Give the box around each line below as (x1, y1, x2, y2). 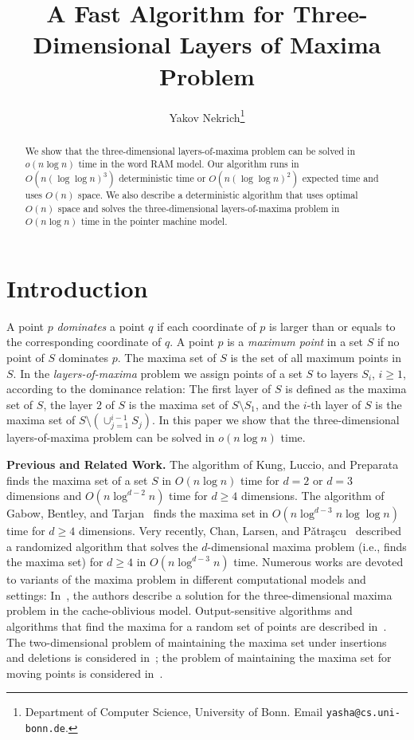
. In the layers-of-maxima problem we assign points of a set (13, 364, 303, 381)
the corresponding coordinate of (6, 333, 162, 350)
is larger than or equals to (269, 317, 396, 334)
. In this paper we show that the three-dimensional (152, 411, 400, 428)
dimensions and (6, 487, 82, 504)
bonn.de (25, 723, 65, 735)
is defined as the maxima (285, 380, 407, 397)
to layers (316, 364, 358, 381)
